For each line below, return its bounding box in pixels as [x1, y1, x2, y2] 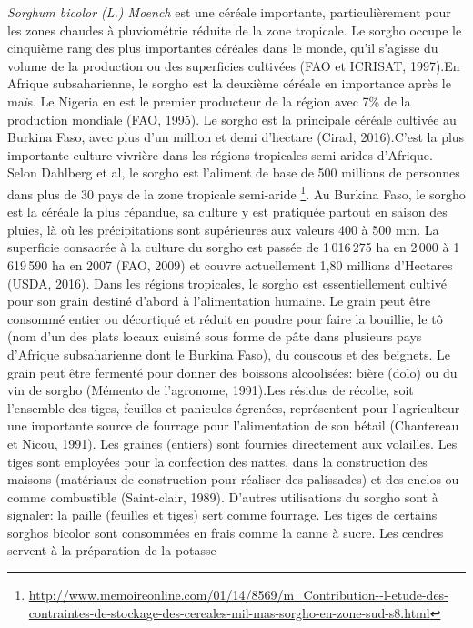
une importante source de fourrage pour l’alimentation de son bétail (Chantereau [7, 416, 459, 435]
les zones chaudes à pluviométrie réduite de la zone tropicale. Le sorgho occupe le [7, 20, 462, 39]
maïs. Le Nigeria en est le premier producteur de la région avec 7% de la [7, 91, 411, 110]
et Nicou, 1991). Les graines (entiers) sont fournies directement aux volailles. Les [7, 433, 458, 452]
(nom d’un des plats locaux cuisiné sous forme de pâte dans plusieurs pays [7, 327, 422, 346]
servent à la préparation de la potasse [7, 541, 216, 560]
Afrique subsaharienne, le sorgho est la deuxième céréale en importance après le [7, 74, 451, 93]
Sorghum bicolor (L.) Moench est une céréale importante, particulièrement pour [7, 3, 451, 21]
